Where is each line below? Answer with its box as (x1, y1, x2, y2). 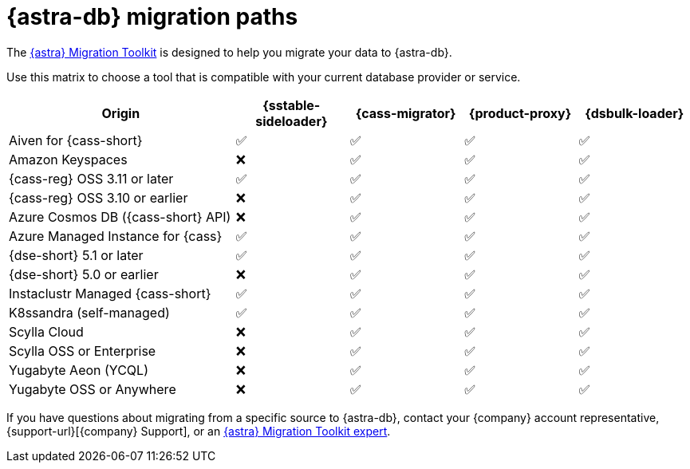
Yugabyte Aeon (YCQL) (9, 361, 148, 378)
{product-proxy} (468, 104, 572, 121)
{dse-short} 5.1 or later (9, 246, 144, 263)
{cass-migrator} (355, 104, 456, 121)
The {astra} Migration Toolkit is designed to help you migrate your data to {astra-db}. (6, 45, 452, 59)
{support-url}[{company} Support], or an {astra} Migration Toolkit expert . (6, 424, 391, 438)
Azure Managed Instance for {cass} (9, 227, 223, 244)
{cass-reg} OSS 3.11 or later (9, 170, 174, 187)
